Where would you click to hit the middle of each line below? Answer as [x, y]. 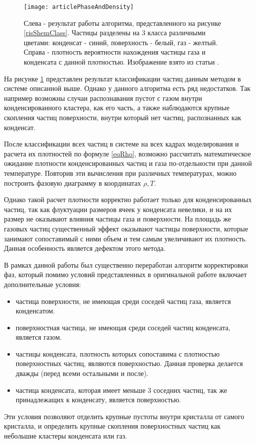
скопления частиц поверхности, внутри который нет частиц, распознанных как [123, 117]
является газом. [39, 337]
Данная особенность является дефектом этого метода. [85, 248]
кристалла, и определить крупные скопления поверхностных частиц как [112, 426]
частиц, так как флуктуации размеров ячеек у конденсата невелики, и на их [118, 209]
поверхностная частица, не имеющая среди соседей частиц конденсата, [123, 327]
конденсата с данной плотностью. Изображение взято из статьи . [122, 62]
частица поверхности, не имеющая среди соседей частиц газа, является [123, 301]
